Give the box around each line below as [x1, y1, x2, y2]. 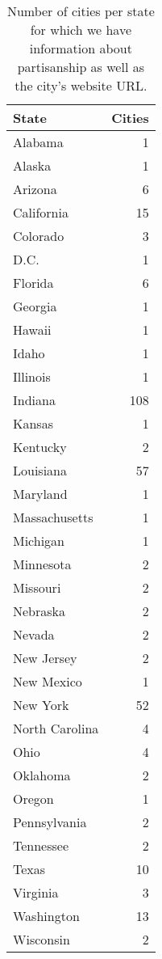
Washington [13, 906, 80, 925]
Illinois [13, 367, 51, 386]
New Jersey [13, 648, 77, 667]
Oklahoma [13, 766, 71, 784]
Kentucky [13, 437, 67, 456]
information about [29, 39, 132, 57]
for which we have [30, 20, 132, 39]
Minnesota [13, 555, 72, 573]
